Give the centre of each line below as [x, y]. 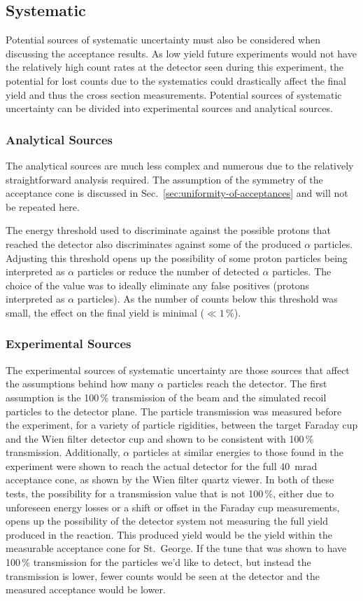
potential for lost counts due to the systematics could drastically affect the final [176, 80]
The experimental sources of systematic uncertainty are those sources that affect [178, 369]
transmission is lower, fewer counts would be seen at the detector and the [163, 575]
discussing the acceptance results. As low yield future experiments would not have [181, 53]
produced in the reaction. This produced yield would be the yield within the [169, 534]
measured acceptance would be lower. [86, 589]
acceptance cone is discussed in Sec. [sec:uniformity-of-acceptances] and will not [177, 193]
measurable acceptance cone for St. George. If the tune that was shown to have [176, 548]
